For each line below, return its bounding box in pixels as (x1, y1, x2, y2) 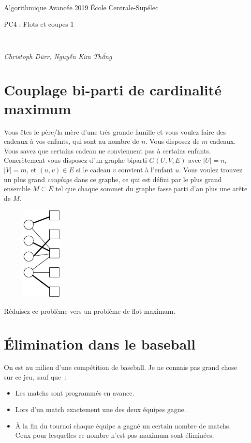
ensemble (4, 183, 30, 194)
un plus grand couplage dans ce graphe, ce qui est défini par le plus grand (4, 174, 222, 184)
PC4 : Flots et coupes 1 (4, 18, 74, 29)
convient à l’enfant (118, 165, 173, 175)
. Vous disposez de (145, 136, 200, 146)
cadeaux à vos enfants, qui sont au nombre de (4, 136, 139, 146)
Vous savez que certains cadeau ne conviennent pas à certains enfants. (4, 145, 211, 155)
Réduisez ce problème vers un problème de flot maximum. (4, 306, 176, 316)
